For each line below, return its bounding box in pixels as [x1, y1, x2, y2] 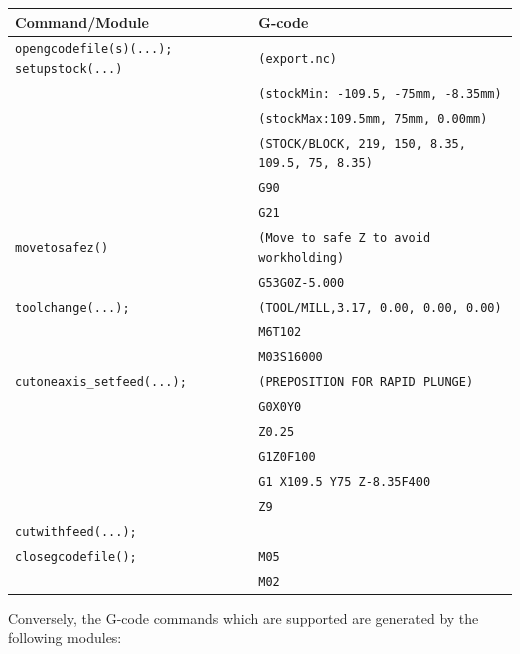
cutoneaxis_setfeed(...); [15, 375, 187, 390]
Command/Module [15, 11, 149, 32]
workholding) [258, 250, 345, 265]
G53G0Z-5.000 [258, 275, 345, 290]
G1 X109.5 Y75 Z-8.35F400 [258, 474, 431, 489]
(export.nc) [258, 52, 338, 67]
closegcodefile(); [15, 549, 137, 564]
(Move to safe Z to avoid [258, 231, 431, 246]
